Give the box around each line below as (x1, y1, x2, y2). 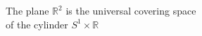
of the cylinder (6, 17, 68, 31)
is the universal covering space (65, 3, 196, 17)
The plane (6, 3, 49, 17)
